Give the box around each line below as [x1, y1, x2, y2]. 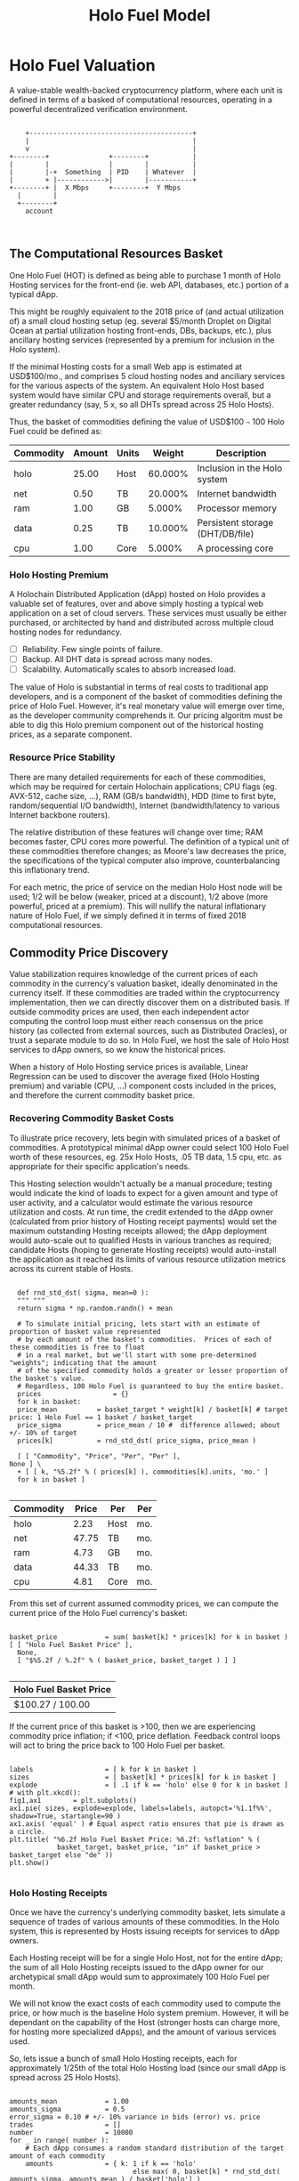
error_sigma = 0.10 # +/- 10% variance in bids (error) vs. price [9, 2112, 261, 2121]
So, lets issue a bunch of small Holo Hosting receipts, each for [9, 2053, 238, 2064]
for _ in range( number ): [9, 2136, 109, 2145]
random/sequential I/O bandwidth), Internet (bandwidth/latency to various [9, 800, 280, 811]
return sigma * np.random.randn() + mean [17, 1304, 174, 1313]
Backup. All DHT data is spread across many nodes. [21, 654, 214, 665]
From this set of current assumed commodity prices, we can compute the [9, 1598, 279, 1609]
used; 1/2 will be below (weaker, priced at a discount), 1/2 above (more [9, 891, 269, 901]
